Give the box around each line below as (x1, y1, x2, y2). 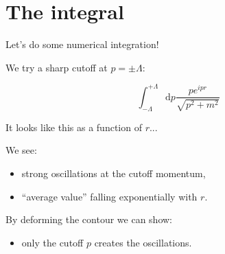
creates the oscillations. (94, 235, 192, 249)
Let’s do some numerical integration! (5, 37, 159, 51)
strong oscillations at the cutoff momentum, (21, 165, 206, 180)
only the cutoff (21, 235, 84, 249)
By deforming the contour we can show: (5, 212, 172, 227)
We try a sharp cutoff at (5, 60, 108, 74)
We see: (5, 143, 37, 157)
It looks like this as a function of (5, 119, 142, 134)
